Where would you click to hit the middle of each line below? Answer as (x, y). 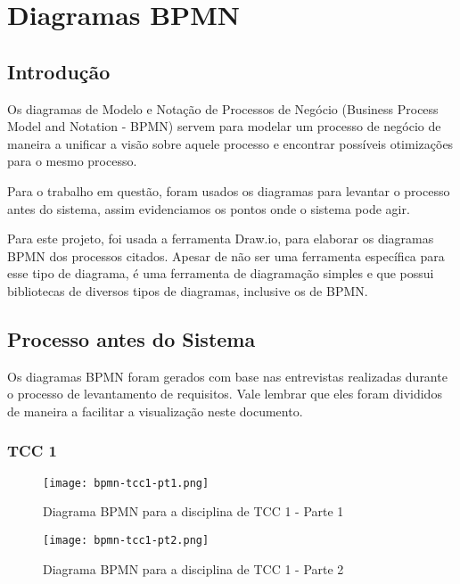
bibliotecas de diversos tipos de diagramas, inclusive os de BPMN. (188, 290)
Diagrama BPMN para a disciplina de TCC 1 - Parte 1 (193, 511)
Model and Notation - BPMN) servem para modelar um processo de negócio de (224, 126)
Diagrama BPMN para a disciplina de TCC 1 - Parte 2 (193, 568)
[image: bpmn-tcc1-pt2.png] (126, 540)
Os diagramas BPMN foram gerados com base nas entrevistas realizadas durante (227, 376)
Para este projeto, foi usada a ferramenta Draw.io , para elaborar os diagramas (221, 239)
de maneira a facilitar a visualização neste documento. (155, 411)
